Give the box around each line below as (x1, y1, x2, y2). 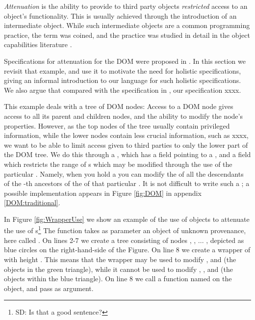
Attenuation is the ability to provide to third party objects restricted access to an (4, 1, 248, 11)
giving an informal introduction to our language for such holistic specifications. (4, 75, 241, 85)
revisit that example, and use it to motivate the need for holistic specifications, (4, 65, 241, 76)
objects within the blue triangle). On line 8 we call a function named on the (4, 273, 232, 284)
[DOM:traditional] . (4, 197, 60, 208)
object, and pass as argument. (4, 283, 94, 293)
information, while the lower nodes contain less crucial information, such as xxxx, (4, 130, 249, 140)
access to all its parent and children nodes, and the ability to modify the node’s (4, 110, 243, 121)
